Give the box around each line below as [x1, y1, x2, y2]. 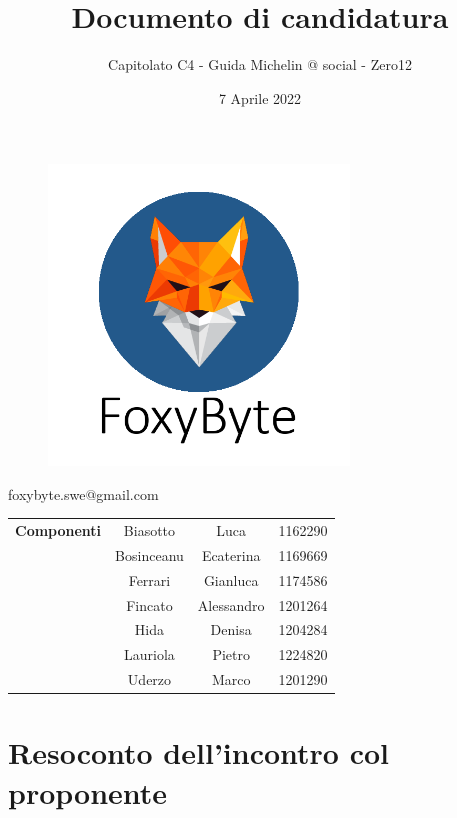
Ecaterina [201, 544, 261, 565]
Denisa [210, 619, 252, 640]
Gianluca [203, 569, 259, 590]
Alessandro [197, 594, 265, 615]
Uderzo [127, 669, 172, 690]
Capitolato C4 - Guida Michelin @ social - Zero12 [108, 54, 412, 75]
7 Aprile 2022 [218, 87, 302, 108]
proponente [8, 771, 168, 812]
